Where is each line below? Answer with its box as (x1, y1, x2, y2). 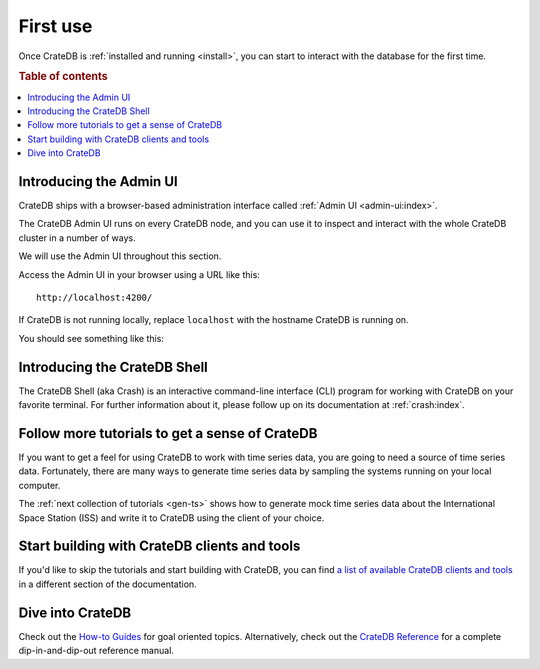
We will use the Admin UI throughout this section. (18, 250, 222, 262)
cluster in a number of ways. (18, 231, 136, 244)
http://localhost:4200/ (36, 292, 153, 304)
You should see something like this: (18, 332, 165, 344)
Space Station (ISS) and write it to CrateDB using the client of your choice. (18, 511, 325, 524)
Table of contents (18, 70, 109, 84)
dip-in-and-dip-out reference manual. (18, 645, 175, 657)
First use (18, 15, 93, 37)
